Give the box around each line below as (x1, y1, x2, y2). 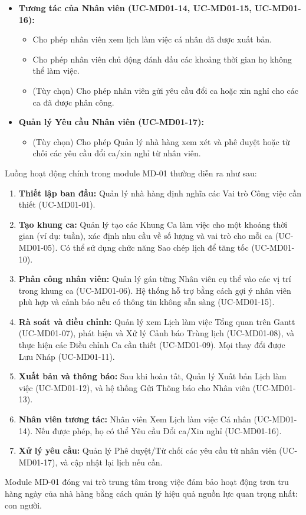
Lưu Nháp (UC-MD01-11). (18, 350, 115, 362)
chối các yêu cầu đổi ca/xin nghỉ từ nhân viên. (32, 147, 201, 159)
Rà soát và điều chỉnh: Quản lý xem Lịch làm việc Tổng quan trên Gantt (18, 315, 295, 327)
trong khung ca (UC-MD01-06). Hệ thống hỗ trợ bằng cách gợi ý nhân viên (18, 284, 291, 296)
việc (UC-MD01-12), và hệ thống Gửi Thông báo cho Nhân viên (18, 381, 251, 393)
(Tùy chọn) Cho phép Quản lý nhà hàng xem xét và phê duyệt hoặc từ (32, 135, 290, 147)
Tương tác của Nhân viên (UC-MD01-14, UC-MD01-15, (18, 2, 252, 14)
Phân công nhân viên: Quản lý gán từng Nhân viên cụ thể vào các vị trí (18, 273, 291, 285)
